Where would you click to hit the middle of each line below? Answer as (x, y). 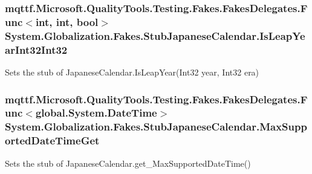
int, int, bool (67, 21)
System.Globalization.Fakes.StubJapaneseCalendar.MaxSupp (156, 127)
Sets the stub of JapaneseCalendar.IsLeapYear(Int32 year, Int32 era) (132, 72)
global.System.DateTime (96, 113)
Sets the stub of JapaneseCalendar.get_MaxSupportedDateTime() (128, 163)
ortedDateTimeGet (52, 140)
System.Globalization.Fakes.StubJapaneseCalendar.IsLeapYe (155, 35)
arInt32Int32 (36, 49)
